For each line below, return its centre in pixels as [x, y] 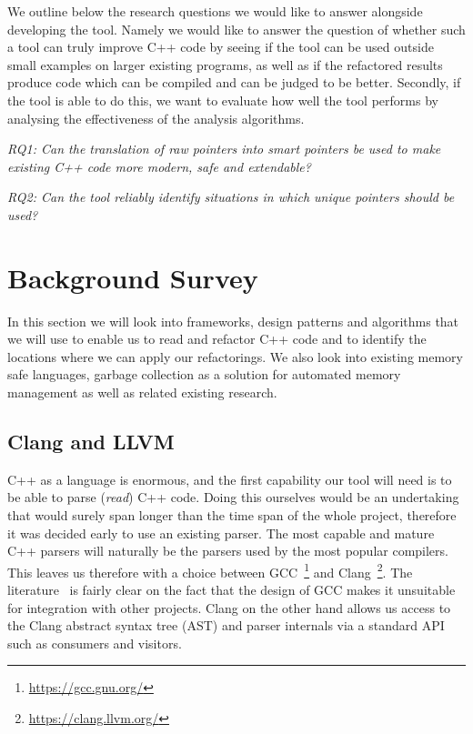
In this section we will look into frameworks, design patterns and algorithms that [233, 321]
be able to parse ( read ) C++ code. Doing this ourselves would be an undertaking [233, 497]
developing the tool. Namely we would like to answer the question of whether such [236, 29]
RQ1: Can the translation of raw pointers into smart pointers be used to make [224, 149]
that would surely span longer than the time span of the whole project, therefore [232, 515]
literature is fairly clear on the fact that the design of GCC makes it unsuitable [231, 590]
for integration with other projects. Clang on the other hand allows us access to [229, 607]
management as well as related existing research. [142, 392]
